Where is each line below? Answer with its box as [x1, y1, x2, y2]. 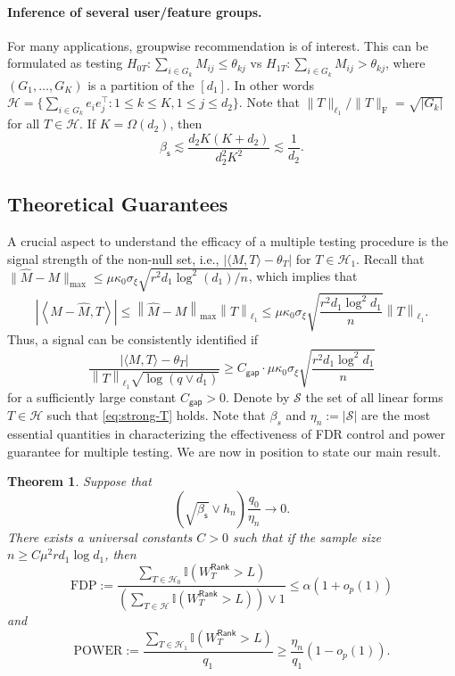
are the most [361, 406, 431, 425]
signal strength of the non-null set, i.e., [7, 249, 219, 268]
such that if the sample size [232, 527, 381, 546]
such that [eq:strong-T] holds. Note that [46, 406, 266, 425]
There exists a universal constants [7, 527, 193, 546]
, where [385, 54, 426, 72]
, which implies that [248, 267, 358, 285]
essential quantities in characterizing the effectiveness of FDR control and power [7, 424, 446, 442]
